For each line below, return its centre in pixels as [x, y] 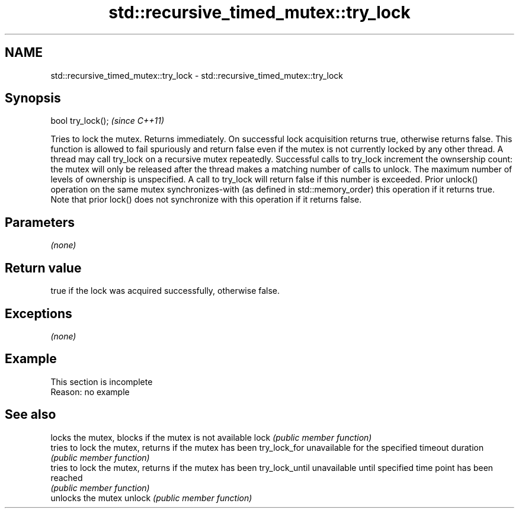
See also [31, 415]
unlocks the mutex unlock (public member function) [151, 498]
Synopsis [33, 98]
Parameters [40, 222]
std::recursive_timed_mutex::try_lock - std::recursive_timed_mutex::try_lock [197, 75]
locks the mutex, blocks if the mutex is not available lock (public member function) [211, 437]
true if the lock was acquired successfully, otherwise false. [165, 291]
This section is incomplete [102, 381]
